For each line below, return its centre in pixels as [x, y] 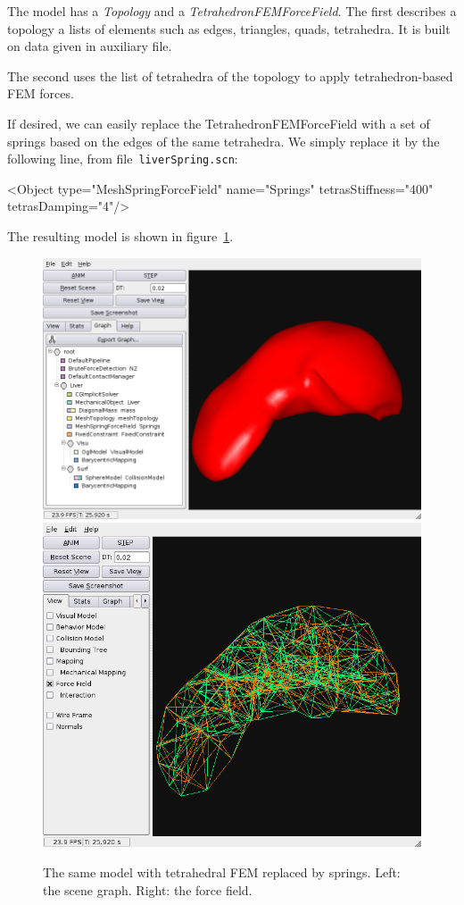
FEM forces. [41, 93]
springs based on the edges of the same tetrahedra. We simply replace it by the [224, 141]
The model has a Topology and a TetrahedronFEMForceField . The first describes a [232, 11]
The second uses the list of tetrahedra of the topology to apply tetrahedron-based [230, 75]
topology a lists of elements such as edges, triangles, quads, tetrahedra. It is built [229, 28]
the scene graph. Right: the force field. [148, 889]
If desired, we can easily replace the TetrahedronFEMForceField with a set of [219, 123]
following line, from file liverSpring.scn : [123, 159]
